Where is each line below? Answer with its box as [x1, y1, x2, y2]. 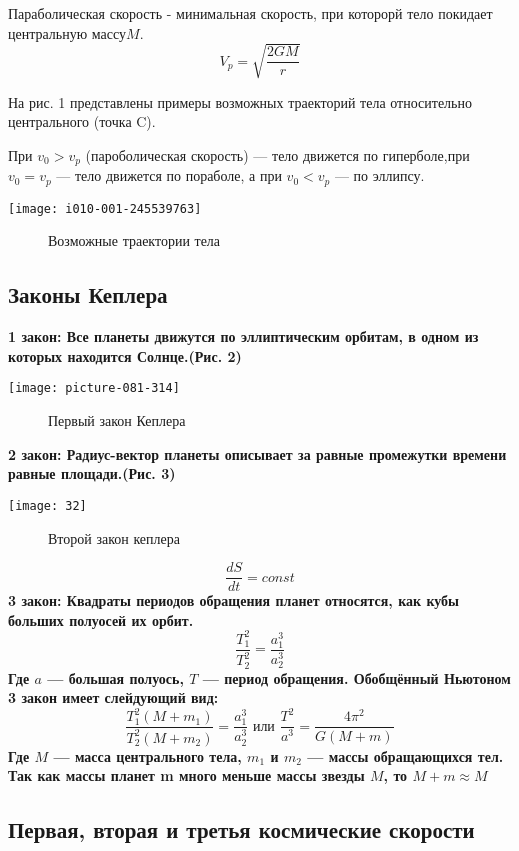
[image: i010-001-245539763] [8, 201, 202, 216]
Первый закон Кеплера [48, 410, 186, 431]
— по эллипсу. [334, 165, 425, 186]
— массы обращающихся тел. [307, 745, 504, 766]
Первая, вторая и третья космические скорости [8, 814, 475, 845]
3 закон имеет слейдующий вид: [8, 687, 219, 708]
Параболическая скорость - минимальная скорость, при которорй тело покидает [8, 3, 493, 23]
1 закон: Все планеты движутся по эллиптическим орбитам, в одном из [8, 326, 479, 347]
